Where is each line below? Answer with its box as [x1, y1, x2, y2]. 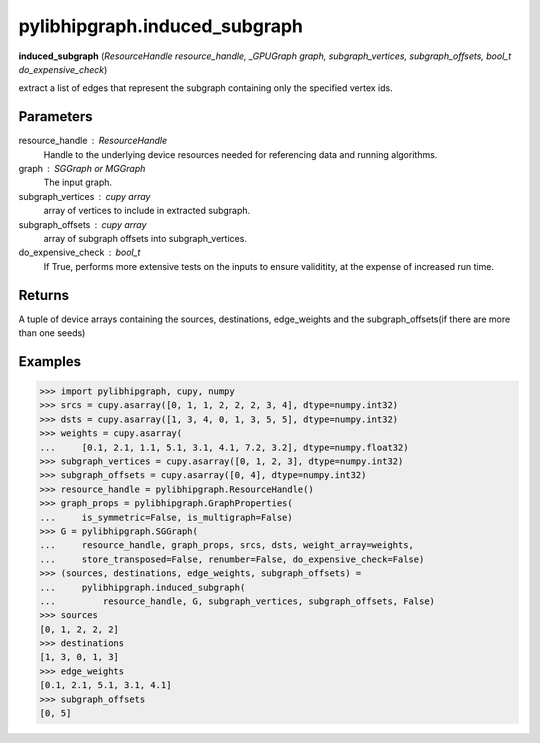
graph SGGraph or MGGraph [18, 163, 146, 175]
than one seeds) [18, 327, 86, 339]
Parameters [18, 108, 93, 125]
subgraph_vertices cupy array [18, 190, 151, 202]
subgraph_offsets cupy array [18, 218, 147, 230]
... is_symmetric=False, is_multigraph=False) [39, 511, 294, 523]
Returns [18, 286, 70, 304]
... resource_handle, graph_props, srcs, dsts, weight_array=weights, [39, 540, 415, 551]
